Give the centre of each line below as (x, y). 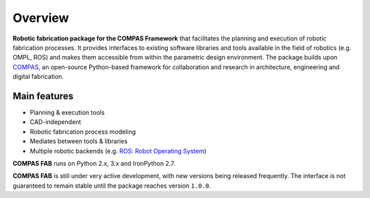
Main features (43, 96)
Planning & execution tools (67, 112)
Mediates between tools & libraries (79, 141)
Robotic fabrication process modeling (83, 132)
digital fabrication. (38, 77)
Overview (41, 18)
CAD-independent (56, 122)
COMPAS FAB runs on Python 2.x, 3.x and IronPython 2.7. (94, 163)
